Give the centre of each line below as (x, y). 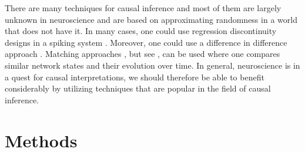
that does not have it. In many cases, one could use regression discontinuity (141, 31)
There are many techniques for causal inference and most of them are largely (143, 8)
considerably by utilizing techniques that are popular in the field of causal (138, 88)
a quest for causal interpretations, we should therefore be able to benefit (135, 77)
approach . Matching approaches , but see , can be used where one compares (143, 54)
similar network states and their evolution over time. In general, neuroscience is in (152, 65)
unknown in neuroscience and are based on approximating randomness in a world (151, 19)
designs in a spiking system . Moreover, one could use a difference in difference (146, 42)
